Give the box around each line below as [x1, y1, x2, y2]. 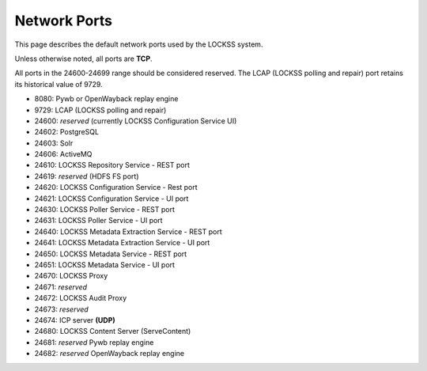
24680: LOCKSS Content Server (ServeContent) [34, 327, 191, 336]
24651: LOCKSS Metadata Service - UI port [34, 259, 176, 269]
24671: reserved [34, 282, 87, 292]
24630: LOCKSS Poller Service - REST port [34, 205, 176, 214]
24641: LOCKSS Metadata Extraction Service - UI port [34, 238, 210, 248]
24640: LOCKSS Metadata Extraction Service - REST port [34, 226, 223, 237]
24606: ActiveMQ [34, 150, 93, 159]
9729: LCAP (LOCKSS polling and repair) [34, 105, 167, 115]
